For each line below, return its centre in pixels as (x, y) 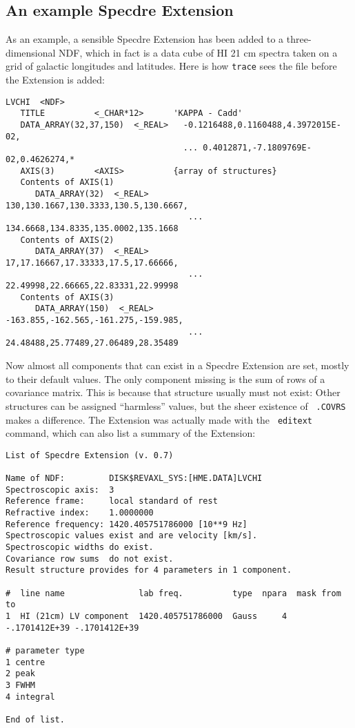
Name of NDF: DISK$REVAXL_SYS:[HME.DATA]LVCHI (134, 479)
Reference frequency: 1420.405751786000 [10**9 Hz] (126, 524)
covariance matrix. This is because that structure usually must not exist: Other (173, 392)
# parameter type (45, 650)
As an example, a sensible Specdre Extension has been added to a (145, 39)
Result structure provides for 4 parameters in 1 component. (149, 570)
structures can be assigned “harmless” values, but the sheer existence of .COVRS (176, 405)
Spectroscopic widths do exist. (80, 548)
